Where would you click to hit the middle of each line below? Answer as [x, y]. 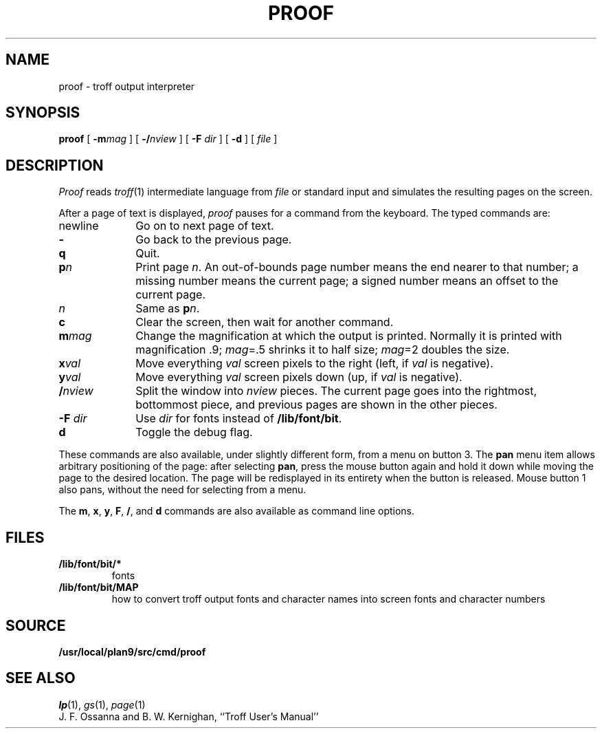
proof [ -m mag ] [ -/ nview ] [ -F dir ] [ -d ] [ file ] [168, 139]
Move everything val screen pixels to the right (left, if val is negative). [314, 364]
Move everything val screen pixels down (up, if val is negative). [299, 377]
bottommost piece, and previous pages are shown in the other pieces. [316, 405]
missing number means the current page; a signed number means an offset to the [347, 281]
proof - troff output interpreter [127, 86]
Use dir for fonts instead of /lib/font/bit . [239, 419]
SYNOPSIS [43, 113]
